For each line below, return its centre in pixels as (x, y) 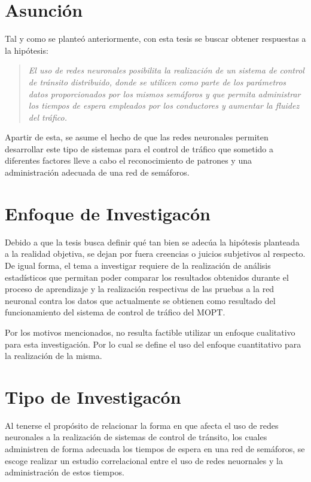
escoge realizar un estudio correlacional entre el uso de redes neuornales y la (144, 460)
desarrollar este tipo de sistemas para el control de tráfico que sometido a (139, 148)
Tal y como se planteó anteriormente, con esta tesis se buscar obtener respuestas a (155, 39)
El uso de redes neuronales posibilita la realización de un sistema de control (166, 70)
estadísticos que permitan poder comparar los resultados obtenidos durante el (147, 277)
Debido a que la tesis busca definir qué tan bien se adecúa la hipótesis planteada (152, 242)
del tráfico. (48, 117)
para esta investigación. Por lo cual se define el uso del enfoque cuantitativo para (153, 344)
